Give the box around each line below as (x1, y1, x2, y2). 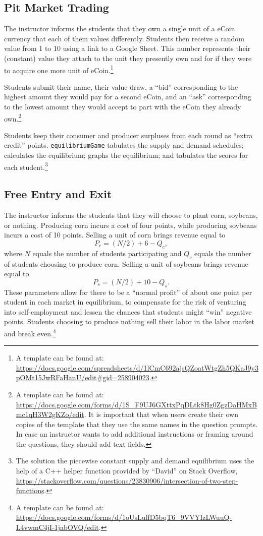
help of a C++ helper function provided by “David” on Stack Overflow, (16, 465, 238, 476)
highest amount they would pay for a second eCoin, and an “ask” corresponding (4, 91, 251, 102)
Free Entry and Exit (4, 186, 112, 202)
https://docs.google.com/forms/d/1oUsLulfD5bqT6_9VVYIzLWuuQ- (16, 512, 232, 522)
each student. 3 (4, 160, 48, 172)
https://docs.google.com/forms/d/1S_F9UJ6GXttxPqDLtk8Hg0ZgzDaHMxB (16, 399, 257, 409)
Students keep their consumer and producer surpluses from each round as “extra (4, 130, 253, 140)
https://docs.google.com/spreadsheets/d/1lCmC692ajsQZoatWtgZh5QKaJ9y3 (16, 362, 259, 373)
